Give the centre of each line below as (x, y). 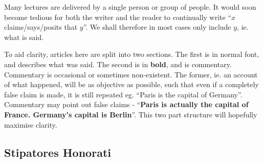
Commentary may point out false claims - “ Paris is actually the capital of (126, 104)
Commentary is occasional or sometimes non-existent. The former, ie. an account (131, 74)
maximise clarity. (31, 124)
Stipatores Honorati (58, 152)
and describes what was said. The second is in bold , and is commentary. (118, 64)
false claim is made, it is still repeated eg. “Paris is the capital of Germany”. (123, 94)
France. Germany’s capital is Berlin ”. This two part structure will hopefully (131, 114)
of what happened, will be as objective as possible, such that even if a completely (131, 84)
